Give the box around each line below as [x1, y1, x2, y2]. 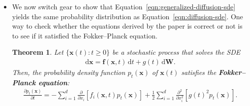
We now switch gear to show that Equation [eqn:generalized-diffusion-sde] [12, 1, 236, 11]
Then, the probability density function [12, 67, 125, 77]
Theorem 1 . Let [12, 47, 63, 57]
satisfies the [181, 67, 217, 77]
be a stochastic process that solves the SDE [112, 47, 241, 57]
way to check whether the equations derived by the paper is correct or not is [12, 21, 243, 31]
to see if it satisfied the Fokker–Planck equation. [12, 30, 157, 40]
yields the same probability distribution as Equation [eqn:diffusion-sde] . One [12, 11, 243, 21]
